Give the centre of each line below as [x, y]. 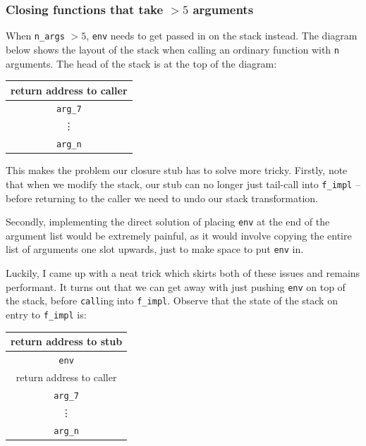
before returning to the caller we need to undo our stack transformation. [162, 198]
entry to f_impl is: [46, 315]
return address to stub [67, 341]
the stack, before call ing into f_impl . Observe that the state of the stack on [172, 301]
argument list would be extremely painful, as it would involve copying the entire [179, 235]
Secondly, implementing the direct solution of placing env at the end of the [168, 222]
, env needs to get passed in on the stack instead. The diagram [222, 36]
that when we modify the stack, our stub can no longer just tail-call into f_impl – [183, 184]
